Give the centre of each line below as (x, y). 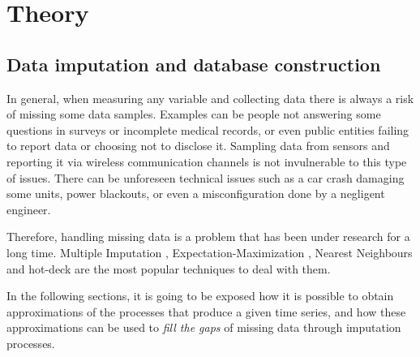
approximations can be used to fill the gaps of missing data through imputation (204, 327)
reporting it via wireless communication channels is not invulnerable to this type (207, 161)
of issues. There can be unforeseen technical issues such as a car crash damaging (206, 177)
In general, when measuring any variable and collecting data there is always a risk (210, 98)
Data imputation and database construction (194, 64)
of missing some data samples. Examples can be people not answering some (194, 114)
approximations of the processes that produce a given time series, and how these (206, 311)
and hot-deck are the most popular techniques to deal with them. (169, 268)
